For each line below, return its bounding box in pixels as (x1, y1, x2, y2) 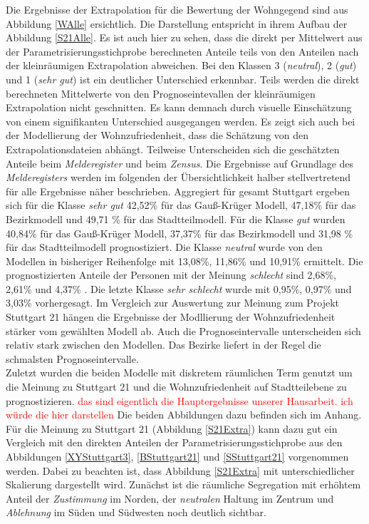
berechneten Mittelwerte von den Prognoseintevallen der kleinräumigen (6, 86, 316, 101)
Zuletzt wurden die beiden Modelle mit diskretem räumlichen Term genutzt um (6, 365, 353, 380)
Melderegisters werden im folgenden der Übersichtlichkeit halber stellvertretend (6, 170, 351, 185)
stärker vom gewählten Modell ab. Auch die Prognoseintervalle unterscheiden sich (6, 323, 361, 338)
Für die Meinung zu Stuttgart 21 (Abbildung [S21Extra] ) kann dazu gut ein (6, 421, 338, 436)
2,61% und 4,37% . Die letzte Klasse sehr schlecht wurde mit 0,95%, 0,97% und (6, 281, 352, 296)
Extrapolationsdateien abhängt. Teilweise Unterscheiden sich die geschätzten (6, 141, 340, 156)
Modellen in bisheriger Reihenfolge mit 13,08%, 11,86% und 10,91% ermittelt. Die (6, 253, 363, 268)
